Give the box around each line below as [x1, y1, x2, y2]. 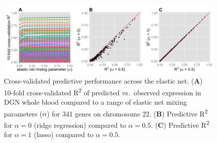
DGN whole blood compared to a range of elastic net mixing [4, 97, 187, 107]
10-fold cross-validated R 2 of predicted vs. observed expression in [4, 86, 201, 97]
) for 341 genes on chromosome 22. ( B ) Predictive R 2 [46, 107, 208, 118]
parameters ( [4, 108, 42, 118]
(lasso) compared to [34, 129, 94, 140]
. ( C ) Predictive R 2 [150, 118, 210, 130]
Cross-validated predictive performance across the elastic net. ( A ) [4, 76, 203, 86]
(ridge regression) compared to [34, 119, 126, 130]
